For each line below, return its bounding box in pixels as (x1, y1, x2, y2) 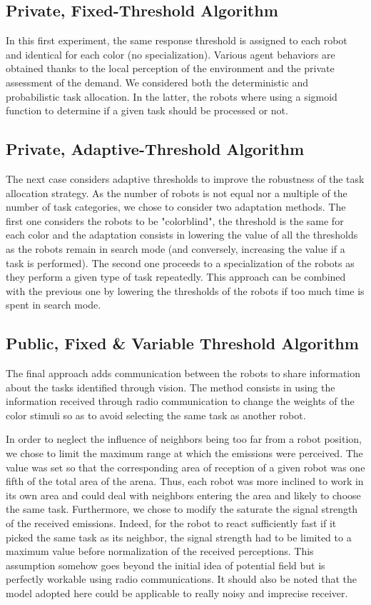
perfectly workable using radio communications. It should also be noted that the (6, 571, 357, 586)
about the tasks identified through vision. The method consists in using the (6, 379, 335, 394)
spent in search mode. (6, 297, 101, 312)
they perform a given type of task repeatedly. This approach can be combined (6, 269, 346, 284)
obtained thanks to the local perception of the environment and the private (6, 61, 335, 76)
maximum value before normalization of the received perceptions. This (6, 544, 314, 559)
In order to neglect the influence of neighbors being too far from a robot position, (6, 431, 362, 446)
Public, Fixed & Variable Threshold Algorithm (6, 332, 359, 354)
